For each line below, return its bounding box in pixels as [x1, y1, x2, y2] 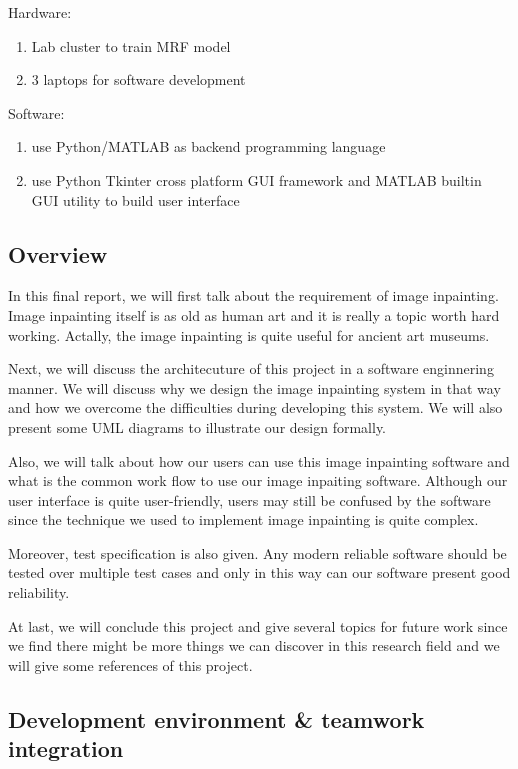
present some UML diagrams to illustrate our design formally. [8, 416, 386, 437]
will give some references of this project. [8, 654, 253, 675]
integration [8, 733, 124, 764]
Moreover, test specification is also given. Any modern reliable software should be [8, 542, 507, 563]
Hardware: [8, 2, 72, 22]
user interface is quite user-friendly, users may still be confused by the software [8, 489, 491, 510]
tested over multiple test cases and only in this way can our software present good [8, 562, 511, 583]
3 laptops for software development [31, 69, 246, 90]
